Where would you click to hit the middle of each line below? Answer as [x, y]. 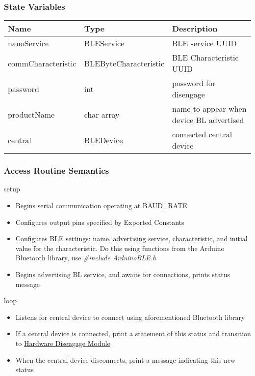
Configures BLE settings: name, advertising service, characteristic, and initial [131, 238]
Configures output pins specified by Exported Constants [100, 222]
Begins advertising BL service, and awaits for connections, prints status [123, 274]
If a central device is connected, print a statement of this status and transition [133, 333]
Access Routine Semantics [57, 171]
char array [102, 114]
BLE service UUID [204, 43]
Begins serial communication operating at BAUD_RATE [101, 205]
